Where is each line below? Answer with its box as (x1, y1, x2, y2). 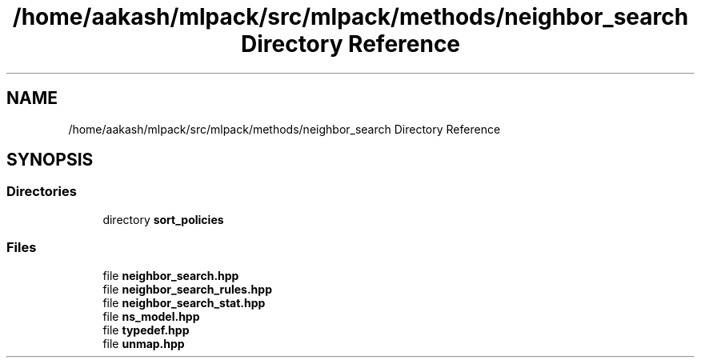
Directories (6, 183, 77, 200)
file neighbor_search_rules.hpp (102, 282, 272, 296)
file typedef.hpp (102, 322, 190, 337)
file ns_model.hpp (102, 309, 200, 323)
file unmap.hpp (102, 336, 185, 350)
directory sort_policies (102, 212, 224, 226)
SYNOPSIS (6, 150, 94, 170)
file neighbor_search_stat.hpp (102, 295, 266, 310)
